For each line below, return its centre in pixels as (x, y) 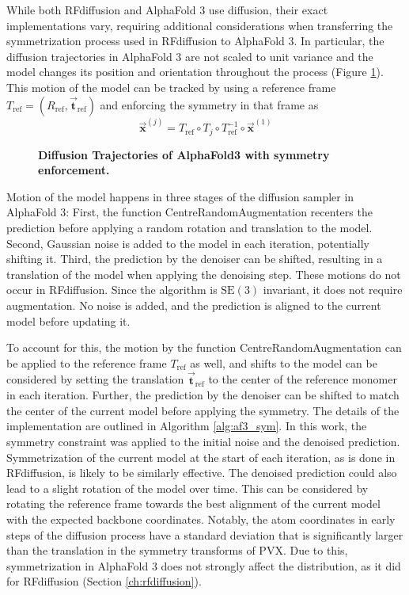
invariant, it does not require (333, 290)
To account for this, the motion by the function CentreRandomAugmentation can (204, 347)
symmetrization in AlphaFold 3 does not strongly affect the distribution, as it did (204, 565)
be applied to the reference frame (87, 362)
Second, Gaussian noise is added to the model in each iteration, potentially (188, 243)
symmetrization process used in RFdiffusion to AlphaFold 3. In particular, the (195, 41)
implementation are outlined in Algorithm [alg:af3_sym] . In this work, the (187, 426)
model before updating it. (68, 320)
